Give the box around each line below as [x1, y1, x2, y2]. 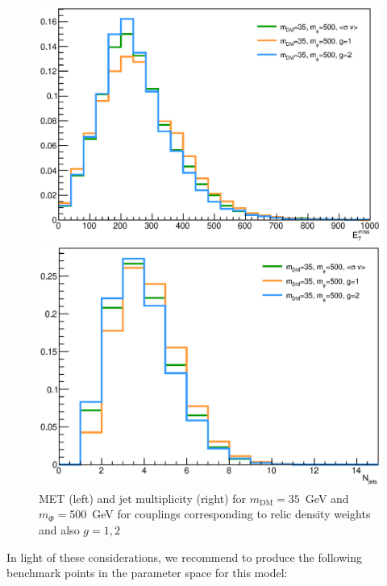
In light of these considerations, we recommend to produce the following [6, 548, 362, 565]
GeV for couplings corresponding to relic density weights [92, 505, 371, 522]
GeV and [305, 489, 349, 506]
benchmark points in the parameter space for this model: [6, 564, 288, 581]
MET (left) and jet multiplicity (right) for [39, 489, 246, 506]
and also [39, 522, 80, 538]
